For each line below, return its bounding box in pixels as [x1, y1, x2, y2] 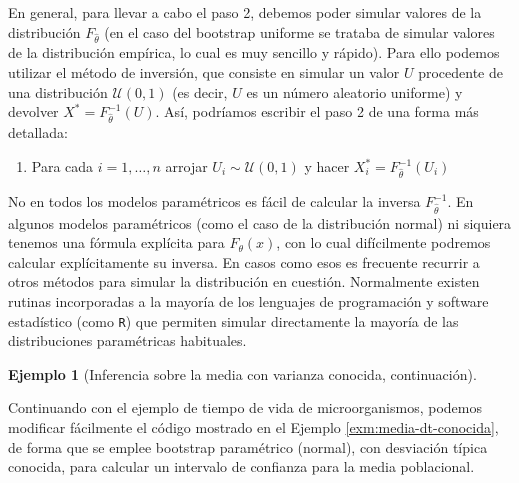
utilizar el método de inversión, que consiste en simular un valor [8, 61, 400, 82]
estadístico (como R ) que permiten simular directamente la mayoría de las [8, 310, 459, 331]
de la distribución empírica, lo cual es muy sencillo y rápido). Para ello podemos [8, 42, 500, 63]
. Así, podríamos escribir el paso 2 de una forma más [155, 101, 479, 122]
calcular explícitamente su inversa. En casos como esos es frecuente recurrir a [8, 251, 480, 272]
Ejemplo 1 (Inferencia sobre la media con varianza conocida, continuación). [8, 363, 477, 384]
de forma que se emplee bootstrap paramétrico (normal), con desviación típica [8, 436, 488, 457]
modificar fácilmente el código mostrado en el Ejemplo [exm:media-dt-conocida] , [8, 417, 499, 438]
